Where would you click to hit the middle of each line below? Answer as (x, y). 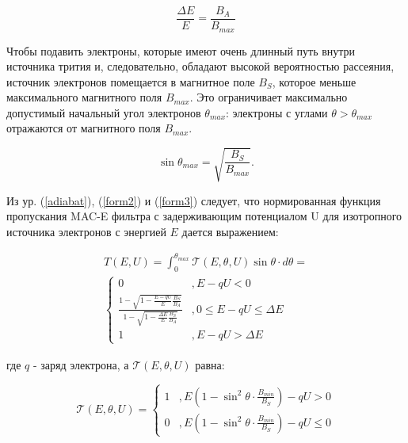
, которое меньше (314, 81)
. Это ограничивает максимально (269, 97)
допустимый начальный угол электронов (104, 112)
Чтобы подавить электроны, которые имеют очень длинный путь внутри (181, 50)
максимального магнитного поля (84, 97)
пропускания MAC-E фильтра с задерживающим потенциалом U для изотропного (204, 216)
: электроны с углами (277, 112)
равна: (210, 364)
